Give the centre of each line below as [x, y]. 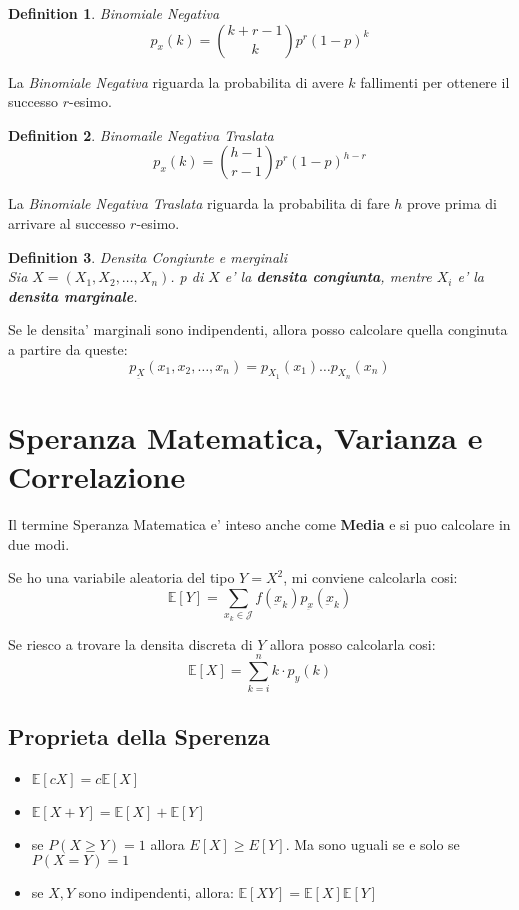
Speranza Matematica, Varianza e [245, 437]
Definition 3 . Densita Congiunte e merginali [147, 256]
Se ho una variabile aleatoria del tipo [121, 577]
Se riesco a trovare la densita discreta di [130, 643]
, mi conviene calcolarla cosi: [370, 577]
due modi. [39, 543]
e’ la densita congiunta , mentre [328, 276]
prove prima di [452, 203]
